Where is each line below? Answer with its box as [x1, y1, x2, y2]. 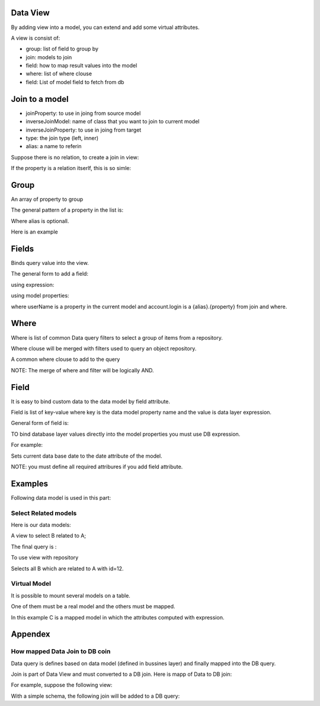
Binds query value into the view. [11, 260, 89, 267]
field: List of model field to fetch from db [25, 78, 124, 85]
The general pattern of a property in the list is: [11, 206, 124, 213]
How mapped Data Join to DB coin [11, 647, 111, 656]
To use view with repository [11, 554, 79, 561]
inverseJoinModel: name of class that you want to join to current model [25, 118, 200, 125]
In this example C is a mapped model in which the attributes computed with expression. [11, 614, 225, 621]
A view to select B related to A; [11, 532, 86, 539]
